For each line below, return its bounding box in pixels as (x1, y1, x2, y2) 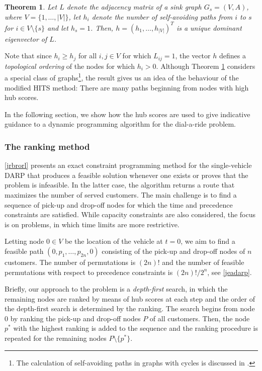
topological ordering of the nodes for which (5, 60, 135, 71)
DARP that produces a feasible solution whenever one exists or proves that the (5, 169, 248, 180)
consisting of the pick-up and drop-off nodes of (102, 245, 245, 256)
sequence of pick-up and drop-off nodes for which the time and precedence (5, 199, 233, 210)
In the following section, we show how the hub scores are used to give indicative (5, 109, 250, 119)
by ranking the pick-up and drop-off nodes (10, 313, 141, 323)
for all (78, 50, 97, 61)
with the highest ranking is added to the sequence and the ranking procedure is (13, 323, 258, 333)
